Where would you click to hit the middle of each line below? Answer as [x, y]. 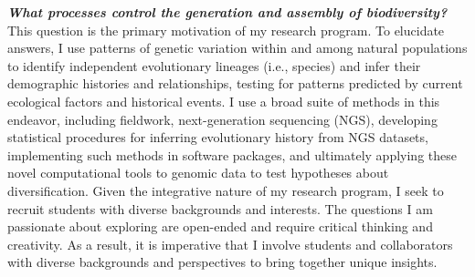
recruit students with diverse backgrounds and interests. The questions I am [220, 208]
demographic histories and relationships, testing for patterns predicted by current [235, 83]
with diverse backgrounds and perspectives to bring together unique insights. [222, 262]
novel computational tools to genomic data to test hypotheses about [198, 173]
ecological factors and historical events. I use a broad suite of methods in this [224, 101]
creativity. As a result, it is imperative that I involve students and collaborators [230, 244]
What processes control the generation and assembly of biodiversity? [227, 12]
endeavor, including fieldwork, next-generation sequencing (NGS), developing [222, 119]
